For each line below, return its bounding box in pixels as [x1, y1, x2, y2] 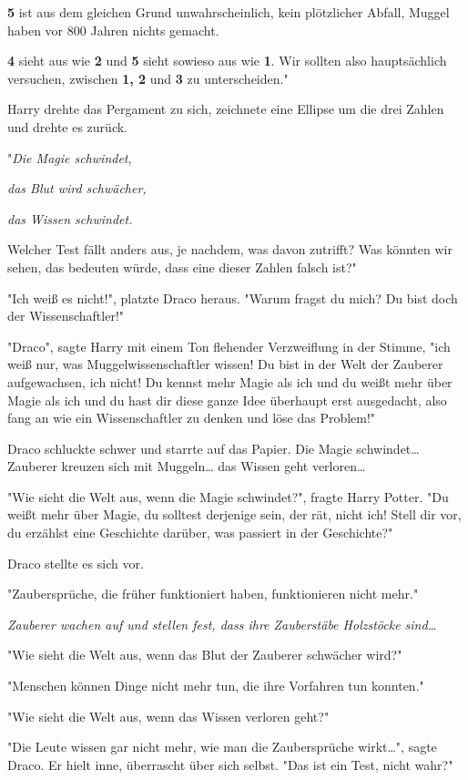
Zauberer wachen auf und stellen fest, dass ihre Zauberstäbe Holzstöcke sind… [7, 614, 437, 633]
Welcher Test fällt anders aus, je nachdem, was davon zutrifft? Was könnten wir [7, 240, 453, 259]
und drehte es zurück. [7, 117, 127, 136]
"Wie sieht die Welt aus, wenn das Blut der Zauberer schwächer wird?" [7, 645, 402, 664]
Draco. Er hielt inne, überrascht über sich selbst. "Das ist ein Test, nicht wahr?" [7, 754, 453, 774]
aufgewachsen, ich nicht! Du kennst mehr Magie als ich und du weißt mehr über [7, 372, 453, 391]
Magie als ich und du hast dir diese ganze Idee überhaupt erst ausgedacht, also [7, 390, 447, 409]
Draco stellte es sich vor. [7, 553, 144, 572]
